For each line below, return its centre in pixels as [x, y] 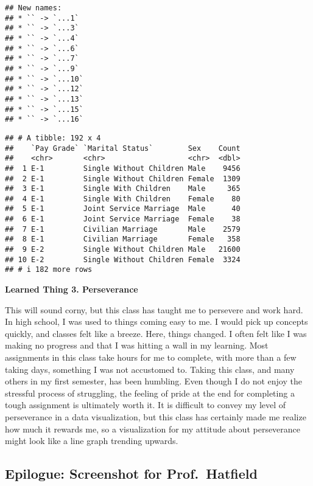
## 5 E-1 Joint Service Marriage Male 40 [123, 209]
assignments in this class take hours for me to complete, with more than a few [151, 357]
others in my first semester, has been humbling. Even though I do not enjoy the [153, 381]
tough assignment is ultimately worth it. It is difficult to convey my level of [146, 405]
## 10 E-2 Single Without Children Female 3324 [123, 259]
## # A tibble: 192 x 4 [53, 138]
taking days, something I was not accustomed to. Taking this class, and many [150, 369]
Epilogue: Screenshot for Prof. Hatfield [131, 474]
